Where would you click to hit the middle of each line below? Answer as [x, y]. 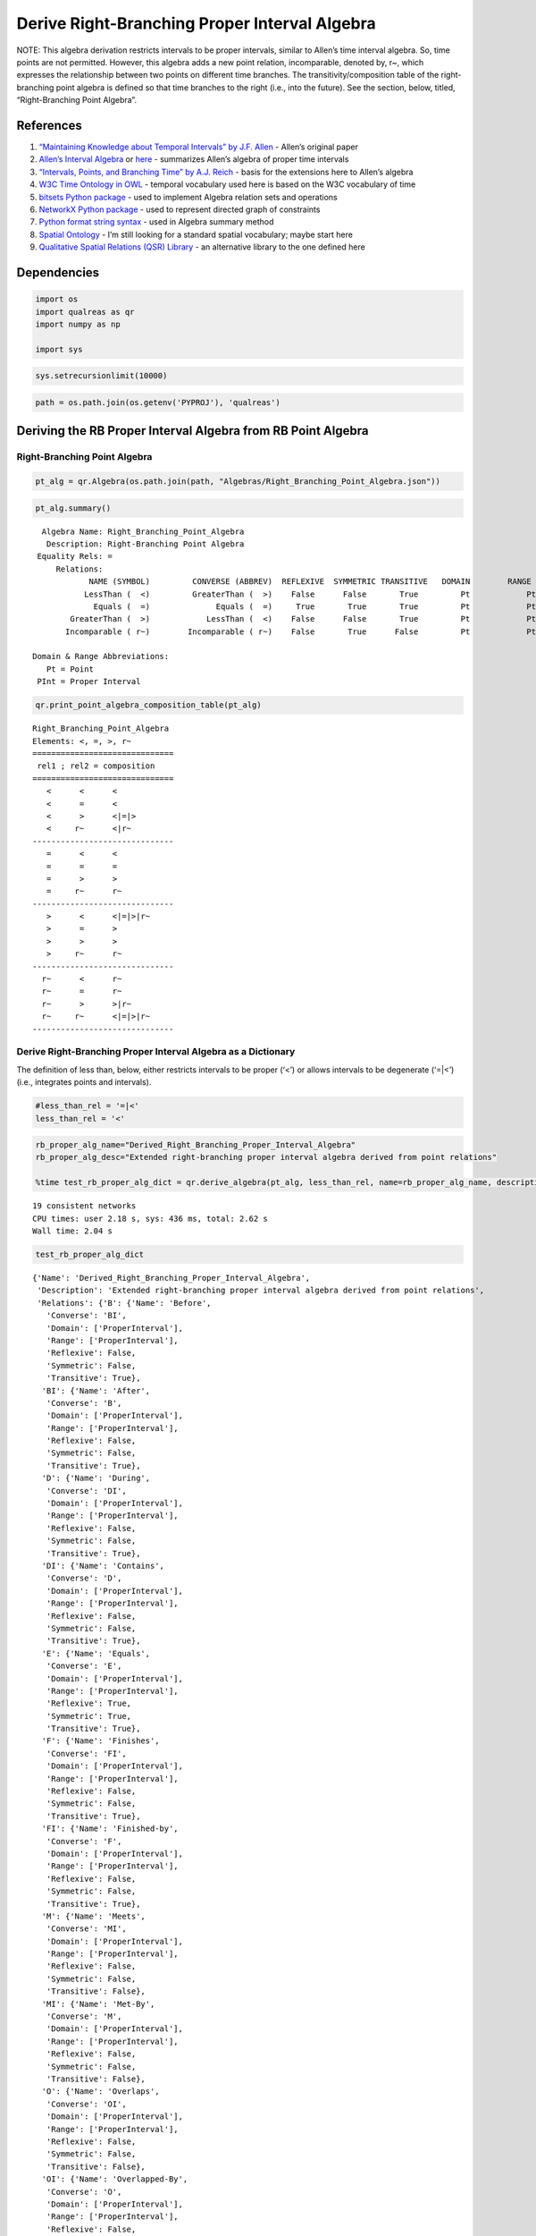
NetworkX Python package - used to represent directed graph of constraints [180, 209]
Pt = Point [70, 669]
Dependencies [58, 272]
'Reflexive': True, [89, 1703]
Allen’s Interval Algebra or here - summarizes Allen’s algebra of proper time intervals [194, 159]
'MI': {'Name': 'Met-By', [98, 2004]
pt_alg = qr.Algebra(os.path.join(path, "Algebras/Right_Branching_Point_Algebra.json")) [238, 482]
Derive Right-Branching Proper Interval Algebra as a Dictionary [156, 1052]
